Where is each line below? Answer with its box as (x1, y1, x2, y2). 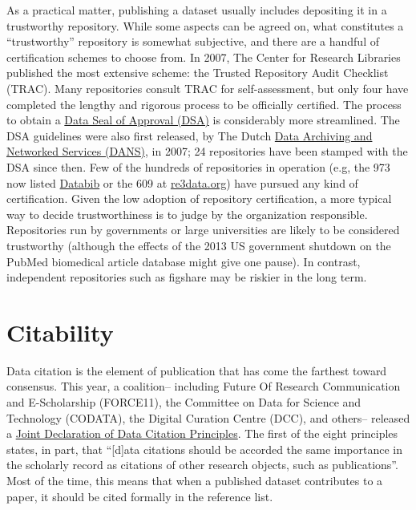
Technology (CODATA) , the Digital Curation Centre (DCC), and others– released (6, 409, 410, 426)
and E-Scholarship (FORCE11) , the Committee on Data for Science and (6, 394, 361, 410)
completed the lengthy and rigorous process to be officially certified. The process (6, 95, 402, 112)
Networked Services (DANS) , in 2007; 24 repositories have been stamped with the (6, 143, 408, 160)
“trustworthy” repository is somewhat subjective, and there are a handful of (6, 33, 379, 50)
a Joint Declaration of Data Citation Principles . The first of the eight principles (6, 425, 398, 442)
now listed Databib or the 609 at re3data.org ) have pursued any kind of (6, 174, 358, 191)
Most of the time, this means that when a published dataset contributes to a (6, 472, 383, 488)
